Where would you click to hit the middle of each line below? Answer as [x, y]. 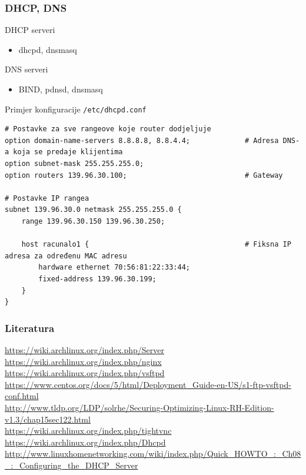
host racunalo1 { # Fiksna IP [156, 245]
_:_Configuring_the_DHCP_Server [71, 465]
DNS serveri [26, 69]
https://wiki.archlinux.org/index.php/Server [84, 349]
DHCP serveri [30, 30]
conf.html [22, 396]
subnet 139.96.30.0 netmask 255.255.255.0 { [93, 210]
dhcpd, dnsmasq [48, 49]
